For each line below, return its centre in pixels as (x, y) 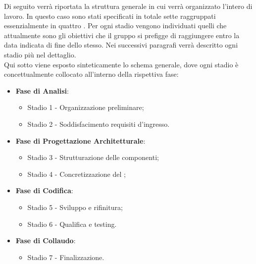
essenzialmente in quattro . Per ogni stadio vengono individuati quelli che (115, 26)
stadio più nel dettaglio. (40, 54)
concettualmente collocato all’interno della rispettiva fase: (91, 74)
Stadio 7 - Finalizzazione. (66, 257)
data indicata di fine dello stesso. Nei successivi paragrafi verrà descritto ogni (121, 45)
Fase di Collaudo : (46, 240)
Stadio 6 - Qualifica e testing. (72, 224)
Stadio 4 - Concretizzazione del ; (77, 174)
